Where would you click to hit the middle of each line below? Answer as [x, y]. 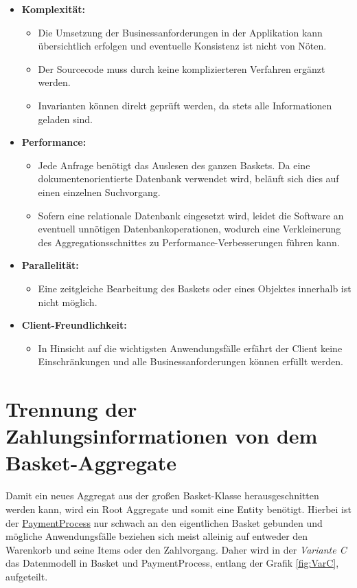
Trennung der [71, 409]
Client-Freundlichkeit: [74, 325]
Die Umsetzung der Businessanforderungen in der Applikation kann [180, 32]
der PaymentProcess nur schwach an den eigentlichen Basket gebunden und [164, 522]
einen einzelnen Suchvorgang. [99, 192]
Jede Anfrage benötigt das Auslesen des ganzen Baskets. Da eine [174, 165]
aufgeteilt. [27, 576]
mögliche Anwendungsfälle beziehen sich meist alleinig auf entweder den [157, 536]
